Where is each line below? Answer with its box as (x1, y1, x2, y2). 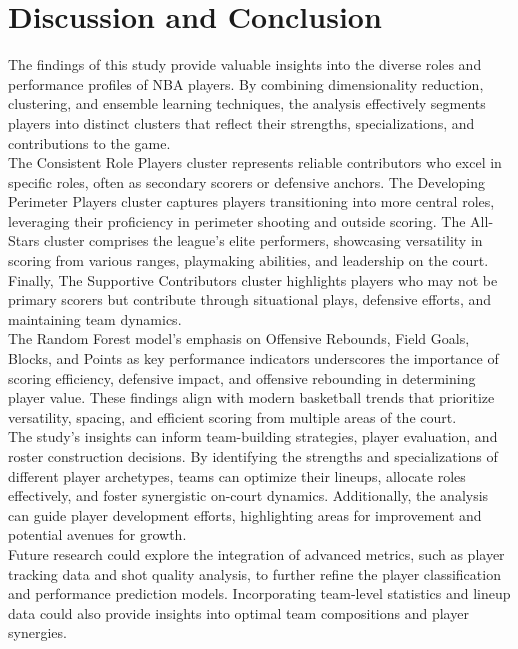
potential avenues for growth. (8, 524, 187, 545)
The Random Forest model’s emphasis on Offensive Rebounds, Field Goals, (8, 328, 470, 349)
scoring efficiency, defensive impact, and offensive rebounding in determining (8, 367, 476, 388)
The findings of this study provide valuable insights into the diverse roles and (8, 54, 482, 75)
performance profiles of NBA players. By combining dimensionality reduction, (8, 73, 484, 94)
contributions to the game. (8, 132, 171, 153)
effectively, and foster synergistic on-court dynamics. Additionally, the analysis (8, 485, 489, 506)
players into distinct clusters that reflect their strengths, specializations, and (8, 112, 475, 133)
